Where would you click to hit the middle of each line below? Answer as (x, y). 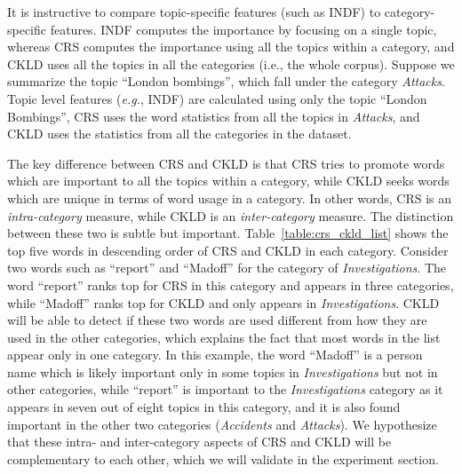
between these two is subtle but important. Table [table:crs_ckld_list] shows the (228, 233)
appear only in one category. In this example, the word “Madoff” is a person (215, 355)
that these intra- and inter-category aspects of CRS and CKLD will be (199, 442)
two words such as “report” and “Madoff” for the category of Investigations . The (227, 268)
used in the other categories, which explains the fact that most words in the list (224, 337)
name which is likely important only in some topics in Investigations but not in (223, 371)
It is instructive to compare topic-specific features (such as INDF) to (194, 12)
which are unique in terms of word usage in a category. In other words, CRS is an (230, 197)
